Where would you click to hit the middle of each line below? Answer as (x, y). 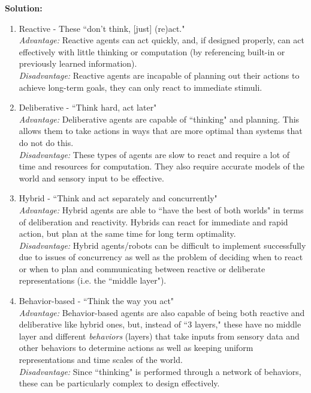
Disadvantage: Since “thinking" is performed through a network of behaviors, (160, 371)
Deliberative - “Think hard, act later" (88, 107)
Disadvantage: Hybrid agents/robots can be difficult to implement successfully (162, 245)
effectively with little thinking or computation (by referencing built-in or (152, 51)
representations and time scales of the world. (101, 360)
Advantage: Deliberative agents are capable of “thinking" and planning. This (159, 119)
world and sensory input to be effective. (91, 178)
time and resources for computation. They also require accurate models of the (161, 166)
